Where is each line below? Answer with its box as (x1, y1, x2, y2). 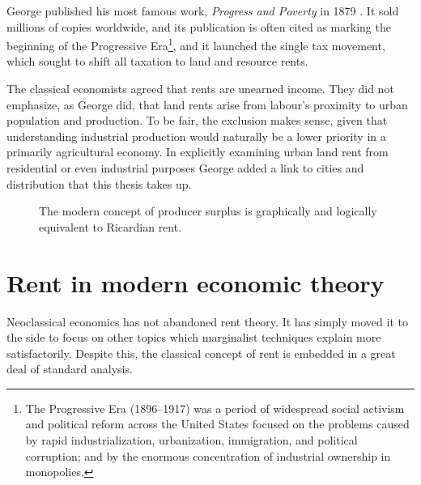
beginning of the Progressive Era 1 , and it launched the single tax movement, (6, 35, 385, 53)
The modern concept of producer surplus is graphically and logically (39, 202, 377, 219)
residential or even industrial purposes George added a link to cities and (6, 160, 364, 176)
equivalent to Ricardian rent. (39, 218, 182, 235)
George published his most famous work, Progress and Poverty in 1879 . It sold (6, 2, 399, 19)
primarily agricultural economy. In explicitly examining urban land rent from (6, 143, 389, 160)
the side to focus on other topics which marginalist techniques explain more (6, 329, 381, 346)
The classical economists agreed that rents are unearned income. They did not (6, 80, 394, 97)
